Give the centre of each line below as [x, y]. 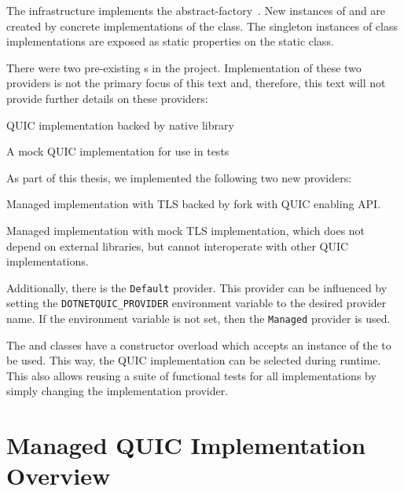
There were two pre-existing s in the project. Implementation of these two [184, 67]
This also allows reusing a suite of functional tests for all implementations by [191, 375]
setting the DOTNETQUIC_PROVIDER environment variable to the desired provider [196, 303]
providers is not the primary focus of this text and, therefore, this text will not [196, 83]
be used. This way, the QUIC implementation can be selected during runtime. [194, 360]
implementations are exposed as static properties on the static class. [170, 41]
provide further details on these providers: [107, 98]
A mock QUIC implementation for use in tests [118, 151]
